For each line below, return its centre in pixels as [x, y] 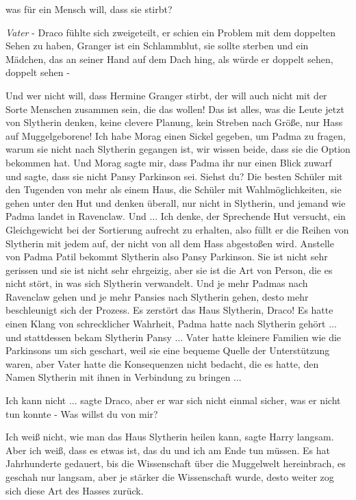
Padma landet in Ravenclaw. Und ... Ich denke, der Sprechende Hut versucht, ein [176, 216]
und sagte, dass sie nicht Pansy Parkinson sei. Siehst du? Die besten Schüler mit [174, 176]
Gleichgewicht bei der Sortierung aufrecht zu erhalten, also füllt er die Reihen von [177, 229]
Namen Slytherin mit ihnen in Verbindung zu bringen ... [124, 377]
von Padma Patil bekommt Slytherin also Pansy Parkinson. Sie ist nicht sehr [167, 257]
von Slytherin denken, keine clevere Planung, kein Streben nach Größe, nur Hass [174, 122]
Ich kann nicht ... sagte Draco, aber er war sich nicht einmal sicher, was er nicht [173, 400]
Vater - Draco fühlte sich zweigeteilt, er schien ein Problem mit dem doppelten [171, 32]
